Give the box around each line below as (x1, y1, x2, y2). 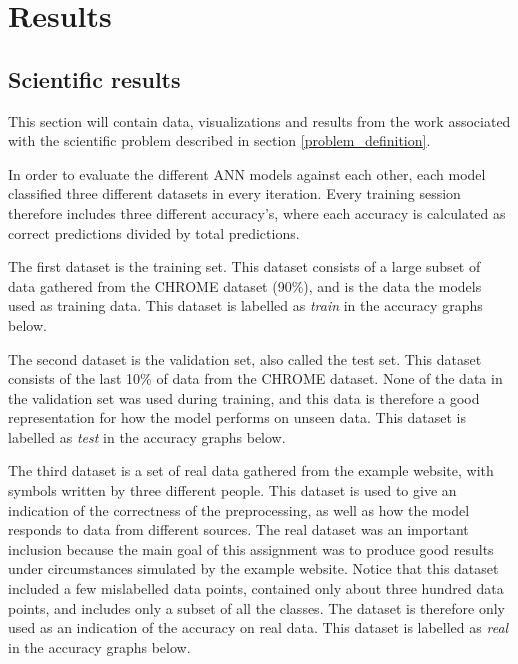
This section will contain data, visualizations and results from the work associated (8, 110, 511, 131)
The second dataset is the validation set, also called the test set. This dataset (8, 348, 482, 369)
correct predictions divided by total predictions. (8, 222, 300, 243)
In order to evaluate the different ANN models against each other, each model (8, 163, 486, 184)
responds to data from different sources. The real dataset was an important (8, 519, 469, 540)
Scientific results (8, 63, 181, 94)
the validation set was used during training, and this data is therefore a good (8, 387, 480, 408)
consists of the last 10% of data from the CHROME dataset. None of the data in (8, 368, 503, 389)
